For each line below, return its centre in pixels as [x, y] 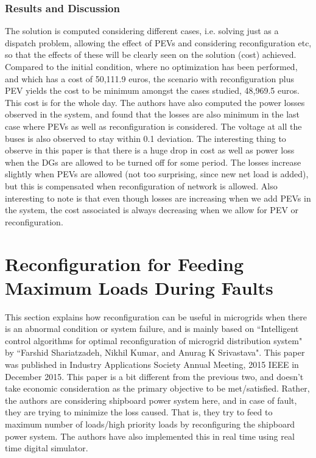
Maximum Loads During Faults [139, 287]
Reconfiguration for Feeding [125, 263]
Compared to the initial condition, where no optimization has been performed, [151, 66]
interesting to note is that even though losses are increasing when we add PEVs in [158, 198]
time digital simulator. [47, 448]
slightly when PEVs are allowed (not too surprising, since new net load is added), [157, 174]
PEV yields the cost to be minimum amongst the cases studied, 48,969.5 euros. [152, 90]
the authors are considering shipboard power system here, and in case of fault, [151, 400]
